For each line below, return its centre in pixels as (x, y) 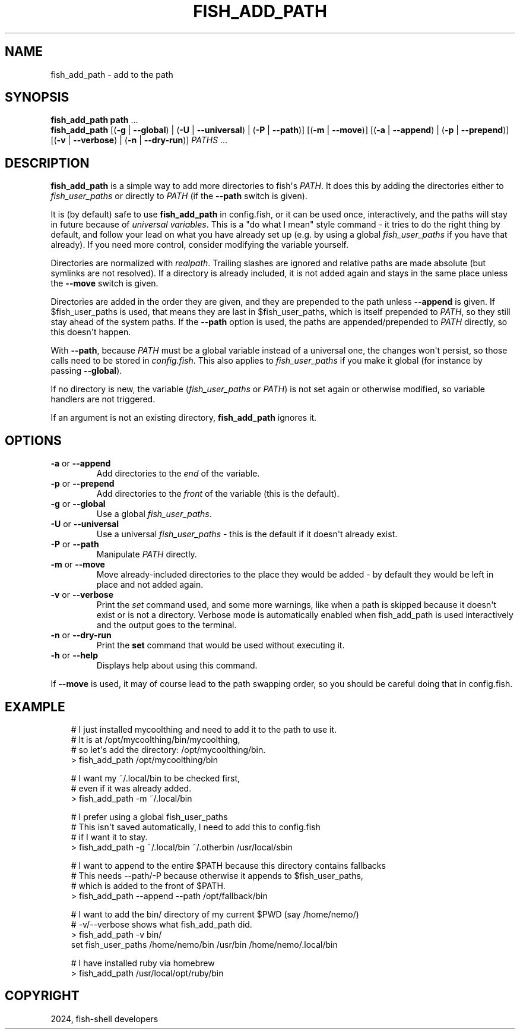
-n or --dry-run (81, 635)
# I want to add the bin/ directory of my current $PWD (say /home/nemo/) (215, 914)
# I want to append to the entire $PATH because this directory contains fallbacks (228, 865)
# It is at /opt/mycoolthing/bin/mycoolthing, (156, 739)
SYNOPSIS (37, 97)
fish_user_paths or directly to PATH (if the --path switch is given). (179, 196)
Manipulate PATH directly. (147, 554)
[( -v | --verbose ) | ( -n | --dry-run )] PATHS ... (139, 140)
